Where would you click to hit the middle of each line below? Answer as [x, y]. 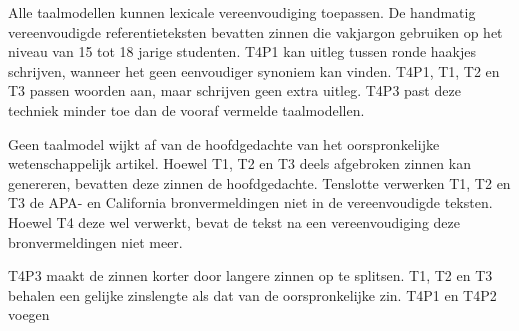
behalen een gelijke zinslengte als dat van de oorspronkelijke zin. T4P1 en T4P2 [252, 294]
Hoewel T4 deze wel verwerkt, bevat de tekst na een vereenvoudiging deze [234, 221]
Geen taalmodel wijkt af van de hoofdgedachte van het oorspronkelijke [224, 143]
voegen [29, 314]
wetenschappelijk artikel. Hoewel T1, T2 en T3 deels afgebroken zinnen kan [239, 163]
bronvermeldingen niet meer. [95, 241]
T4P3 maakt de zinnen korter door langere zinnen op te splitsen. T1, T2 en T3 [250, 275]
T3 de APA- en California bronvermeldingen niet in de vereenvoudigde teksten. [250, 202]
